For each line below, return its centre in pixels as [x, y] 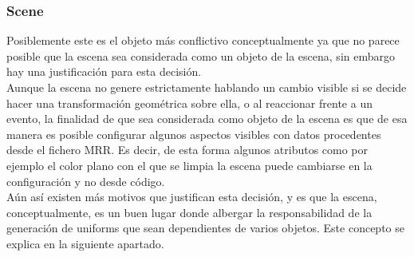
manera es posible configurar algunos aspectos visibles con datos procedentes [194, 134]
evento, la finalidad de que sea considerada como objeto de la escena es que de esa [207, 119]
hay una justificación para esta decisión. [104, 71]
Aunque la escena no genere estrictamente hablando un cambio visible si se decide [207, 87]
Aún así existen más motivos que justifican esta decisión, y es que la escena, [192, 197]
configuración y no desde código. [86, 181]
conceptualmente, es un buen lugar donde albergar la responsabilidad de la [189, 212]
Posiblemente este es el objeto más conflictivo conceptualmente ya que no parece [203, 40]
